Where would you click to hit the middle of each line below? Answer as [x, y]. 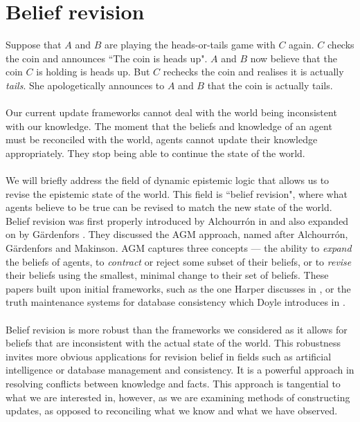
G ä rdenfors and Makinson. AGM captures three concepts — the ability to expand [179, 248]
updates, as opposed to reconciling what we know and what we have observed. [172, 411]
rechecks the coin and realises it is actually [253, 72]
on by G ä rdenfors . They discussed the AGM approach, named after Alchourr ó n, [177, 234]
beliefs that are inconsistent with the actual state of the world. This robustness [173, 343]
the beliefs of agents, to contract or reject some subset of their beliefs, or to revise [179, 261]
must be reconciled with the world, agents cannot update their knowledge [162, 139]
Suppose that [34, 45]
